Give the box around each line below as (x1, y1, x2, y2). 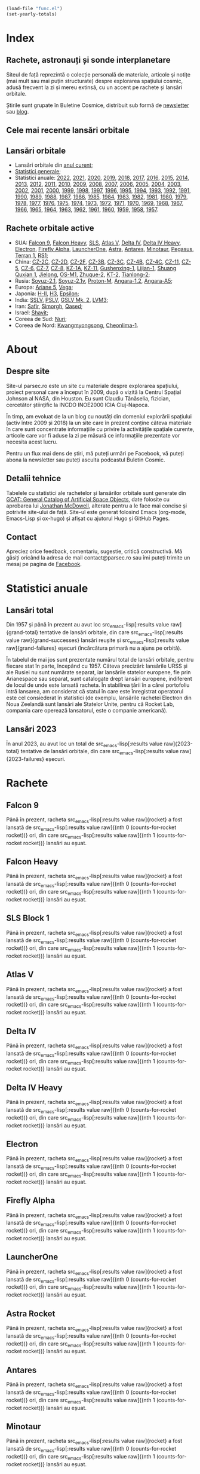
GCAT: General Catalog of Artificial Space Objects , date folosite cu (6, 496, 170, 503)
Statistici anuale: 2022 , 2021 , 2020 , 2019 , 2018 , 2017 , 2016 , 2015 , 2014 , (14, 174, 190, 181)
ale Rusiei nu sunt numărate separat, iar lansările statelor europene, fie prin (6, 668, 191, 675)
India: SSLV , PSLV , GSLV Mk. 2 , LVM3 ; (14, 296, 109, 303)
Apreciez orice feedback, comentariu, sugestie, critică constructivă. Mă (6, 548, 183, 555)
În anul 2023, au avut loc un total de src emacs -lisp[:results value (6, 740, 163, 748)
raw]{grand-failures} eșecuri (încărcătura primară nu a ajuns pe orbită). (6, 644, 182, 652)
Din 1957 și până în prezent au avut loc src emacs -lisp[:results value (6, 621, 170, 630)
